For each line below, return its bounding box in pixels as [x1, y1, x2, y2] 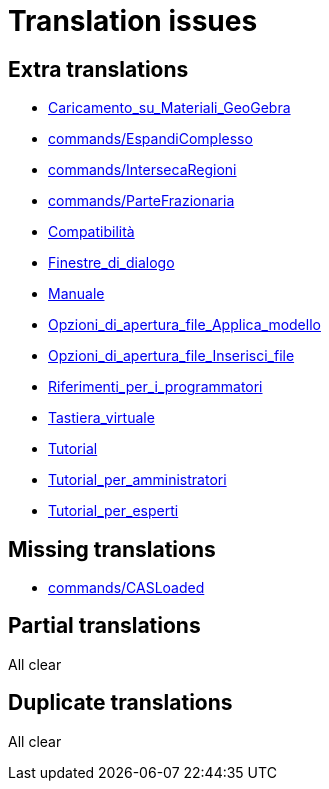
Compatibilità [48, 223, 135, 241]
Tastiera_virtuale [48, 409, 155, 427]
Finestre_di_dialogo [48, 254, 175, 272]
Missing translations [8, 536, 216, 562]
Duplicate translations [8, 690, 233, 716]
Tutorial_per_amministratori [48, 471, 227, 489]
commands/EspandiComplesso [48, 130, 253, 148]
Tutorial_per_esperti [48, 502, 179, 520]
